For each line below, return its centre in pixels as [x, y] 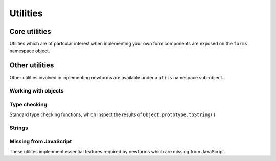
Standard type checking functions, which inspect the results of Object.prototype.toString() [113, 114]
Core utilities [30, 31]
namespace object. [30, 51]
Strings [19, 128]
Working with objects [37, 91]
